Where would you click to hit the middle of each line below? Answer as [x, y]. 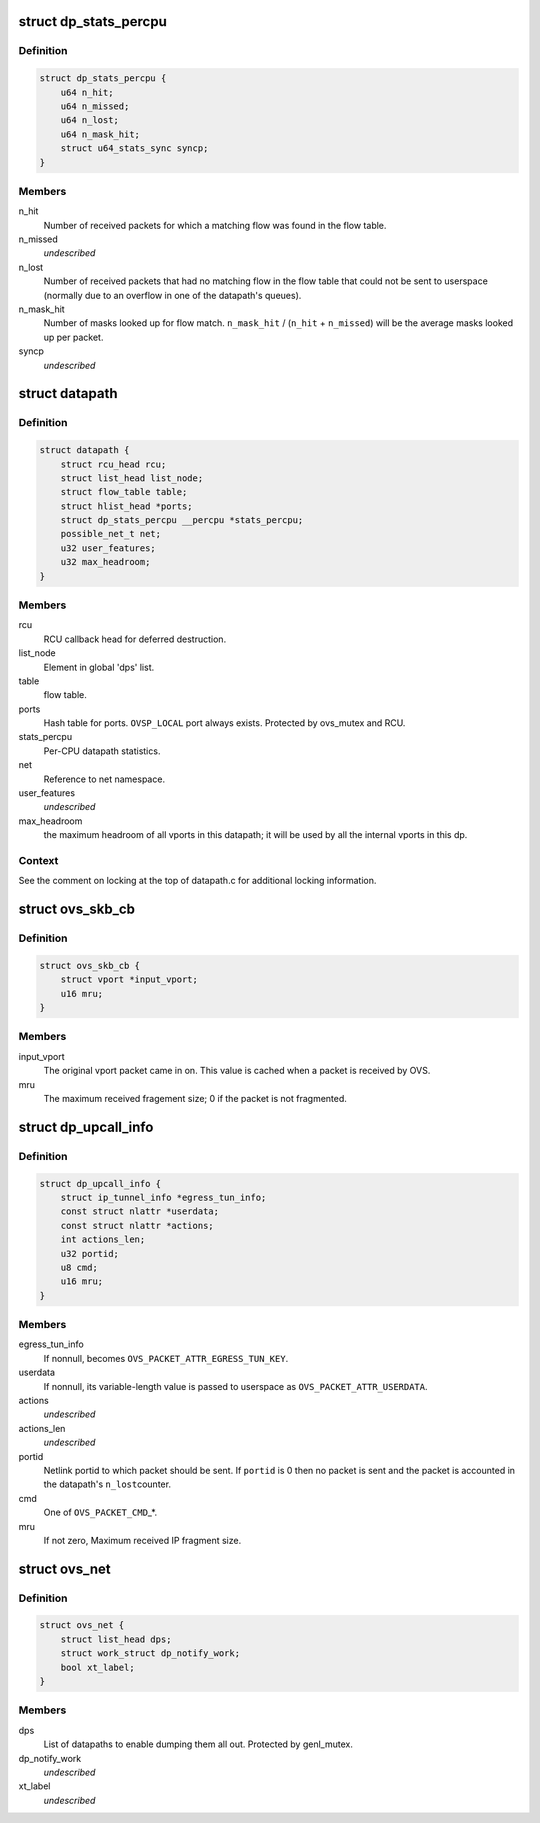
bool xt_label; [97, 1667]
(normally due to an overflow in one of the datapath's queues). [172, 295]
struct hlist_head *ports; [127, 506]
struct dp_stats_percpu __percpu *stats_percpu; [182, 520]
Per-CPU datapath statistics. [102, 751]
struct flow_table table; [124, 492]
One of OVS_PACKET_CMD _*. [100, 1512]
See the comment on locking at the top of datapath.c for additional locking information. [197, 881]
